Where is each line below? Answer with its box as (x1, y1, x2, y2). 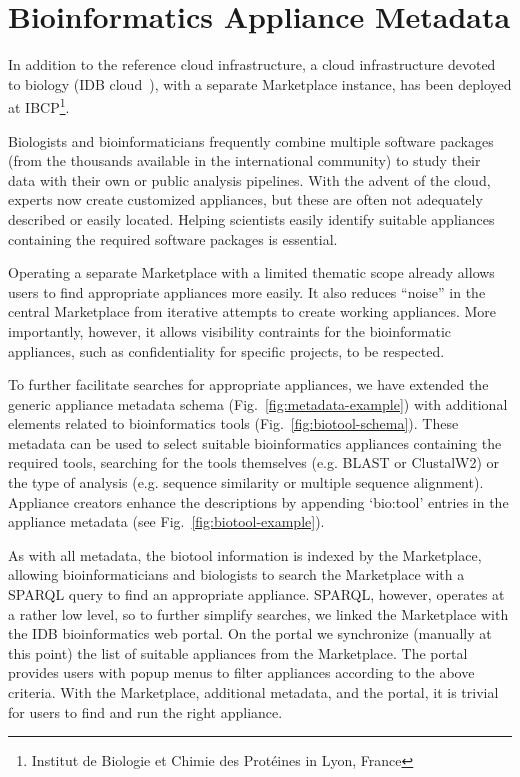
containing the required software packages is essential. (8, 228, 338, 249)
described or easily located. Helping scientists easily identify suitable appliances (8, 208, 495, 229)
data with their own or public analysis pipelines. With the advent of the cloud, (8, 169, 491, 190)
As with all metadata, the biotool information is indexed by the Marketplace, (8, 544, 482, 565)
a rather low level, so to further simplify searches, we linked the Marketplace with (8, 603, 509, 624)
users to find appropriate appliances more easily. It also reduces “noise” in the (8, 281, 486, 302)
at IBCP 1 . (8, 94, 70, 117)
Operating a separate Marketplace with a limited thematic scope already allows (8, 262, 495, 283)
